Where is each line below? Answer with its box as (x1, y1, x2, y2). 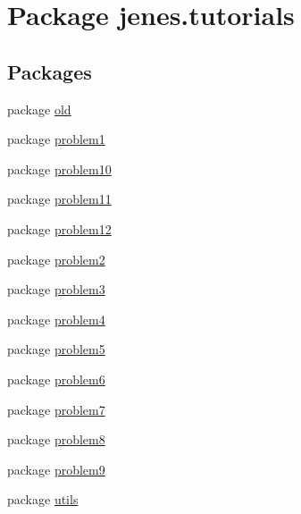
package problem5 (7, 340, 105, 358)
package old (7, 99, 71, 118)
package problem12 (7, 219, 112, 238)
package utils (7, 490, 79, 509)
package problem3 (7, 280, 105, 299)
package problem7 (7, 400, 105, 418)
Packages (7, 57, 92, 85)
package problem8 (7, 430, 105, 449)
